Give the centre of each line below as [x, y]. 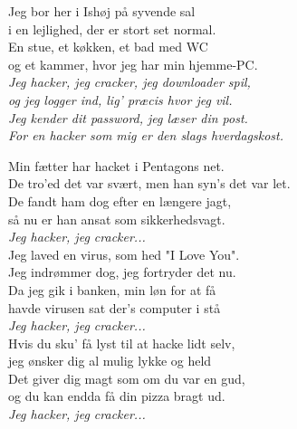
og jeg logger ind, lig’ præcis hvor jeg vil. [120, 99]
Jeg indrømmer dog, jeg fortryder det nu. [122, 272]
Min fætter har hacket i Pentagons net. [116, 165]
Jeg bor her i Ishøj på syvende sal [102, 11]
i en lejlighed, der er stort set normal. [112, 29]
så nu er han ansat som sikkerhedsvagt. [117, 219]
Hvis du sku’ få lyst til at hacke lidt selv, [122, 343]
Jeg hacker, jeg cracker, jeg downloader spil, [129, 82]
